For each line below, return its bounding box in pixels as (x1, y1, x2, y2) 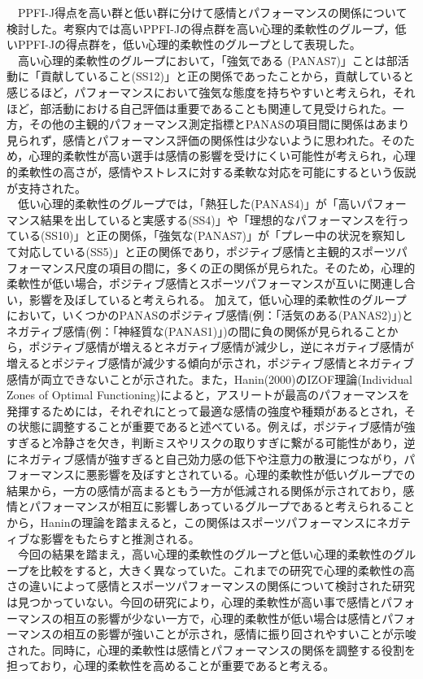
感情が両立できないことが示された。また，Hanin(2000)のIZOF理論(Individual (7, 370, 412, 387)
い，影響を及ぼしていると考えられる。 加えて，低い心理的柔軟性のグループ (7, 290, 407, 307)
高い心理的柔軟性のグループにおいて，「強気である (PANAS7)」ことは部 (17, 51, 398, 68)
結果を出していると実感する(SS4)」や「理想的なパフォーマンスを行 (40, 211, 398, 228)
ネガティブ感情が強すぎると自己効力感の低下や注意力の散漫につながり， (17, 450, 404, 467)
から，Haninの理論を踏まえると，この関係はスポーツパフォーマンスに (7, 514, 377, 530)
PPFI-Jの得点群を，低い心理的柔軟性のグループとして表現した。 (17, 36, 361, 53)
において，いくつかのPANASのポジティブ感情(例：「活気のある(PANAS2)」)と (7, 307, 413, 324)
